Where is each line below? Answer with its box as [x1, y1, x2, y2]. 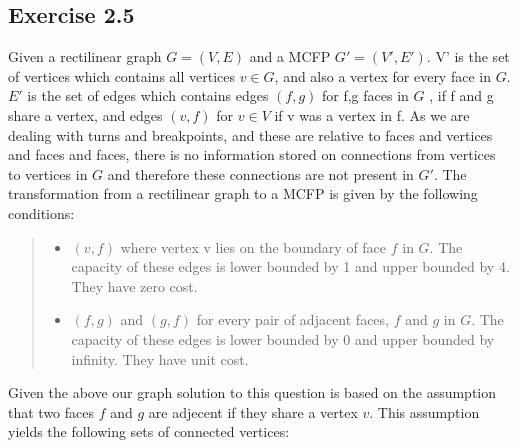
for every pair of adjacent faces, [196, 309, 389, 330]
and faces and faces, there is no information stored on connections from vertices [8, 144, 496, 165]
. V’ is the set [426, 46, 510, 67]
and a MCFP [249, 46, 331, 67]
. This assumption [369, 401, 480, 422]
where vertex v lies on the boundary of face [120, 236, 387, 257]
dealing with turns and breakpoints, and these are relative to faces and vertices [8, 124, 493, 145]
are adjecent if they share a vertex [148, 401, 358, 422]
